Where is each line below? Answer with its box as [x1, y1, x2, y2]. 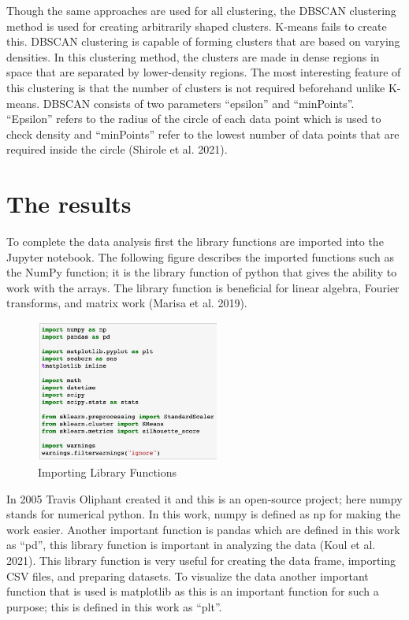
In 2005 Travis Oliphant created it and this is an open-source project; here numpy [6, 490, 403, 507]
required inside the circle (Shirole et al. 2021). [6, 141, 228, 158]
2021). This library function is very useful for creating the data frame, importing [6, 551, 396, 568]
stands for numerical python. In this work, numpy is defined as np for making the [6, 506, 400, 522]
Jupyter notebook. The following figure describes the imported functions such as [6, 248, 394, 265]
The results [6, 187, 132, 220]
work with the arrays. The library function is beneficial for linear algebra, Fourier [6, 279, 400, 295]
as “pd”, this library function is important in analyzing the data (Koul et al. [6, 536, 376, 553]
